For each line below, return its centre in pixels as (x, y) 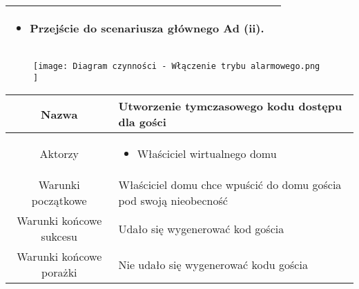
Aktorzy (59, 154)
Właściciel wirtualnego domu (207, 154)
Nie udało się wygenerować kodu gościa (213, 264)
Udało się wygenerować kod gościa (201, 228)
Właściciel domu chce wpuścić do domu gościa (230, 185)
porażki (59, 272)
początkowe (59, 201)
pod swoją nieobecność (173, 201)
